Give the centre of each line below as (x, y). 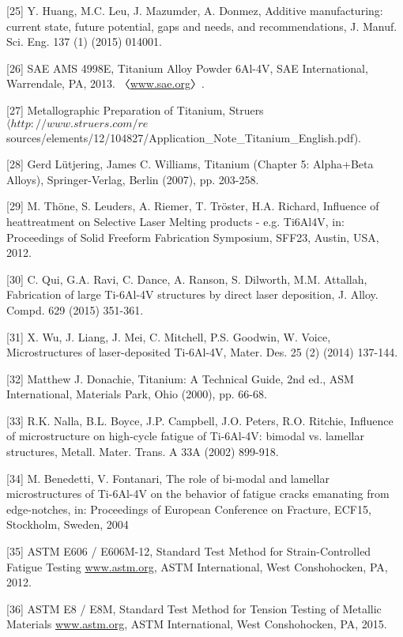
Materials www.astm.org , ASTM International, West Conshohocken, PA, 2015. (197, 624)
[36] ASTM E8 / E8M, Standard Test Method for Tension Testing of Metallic (194, 608)
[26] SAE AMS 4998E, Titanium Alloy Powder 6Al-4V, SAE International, (187, 68)
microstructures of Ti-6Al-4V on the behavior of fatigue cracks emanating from (198, 494)
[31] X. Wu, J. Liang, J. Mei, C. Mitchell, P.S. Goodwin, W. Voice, (169, 336)
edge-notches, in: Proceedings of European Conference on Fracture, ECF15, (189, 509)
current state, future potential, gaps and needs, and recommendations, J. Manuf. (202, 26)
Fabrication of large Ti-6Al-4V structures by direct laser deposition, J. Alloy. (192, 294)
